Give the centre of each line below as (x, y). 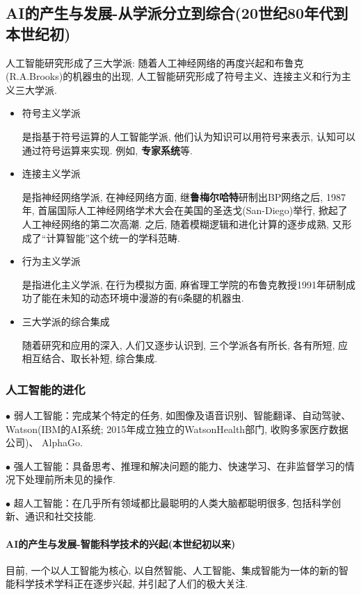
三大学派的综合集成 (66, 321)
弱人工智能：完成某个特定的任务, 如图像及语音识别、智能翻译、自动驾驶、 (182, 415)
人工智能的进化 (46, 389)
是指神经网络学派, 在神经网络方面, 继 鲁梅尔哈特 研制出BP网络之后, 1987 (184, 196)
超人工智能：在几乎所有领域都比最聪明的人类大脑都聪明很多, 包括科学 (173, 502)
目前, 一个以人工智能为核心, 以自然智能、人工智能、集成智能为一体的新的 (173, 570)
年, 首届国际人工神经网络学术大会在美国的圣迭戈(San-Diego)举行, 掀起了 (185, 210)
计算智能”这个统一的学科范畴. (113, 237)
